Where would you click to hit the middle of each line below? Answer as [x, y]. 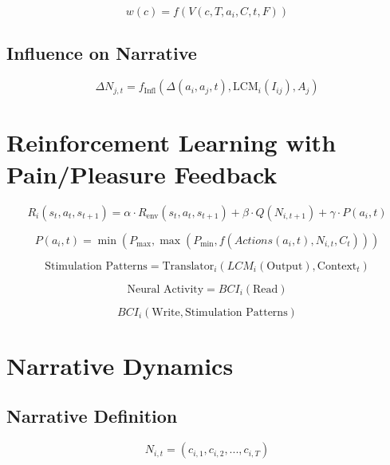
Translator [188, 266]
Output [285, 266]
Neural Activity [165, 289]
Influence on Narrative [102, 53]
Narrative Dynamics [120, 365]
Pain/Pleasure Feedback [142, 173]
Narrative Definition [92, 416]
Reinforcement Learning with [171, 142]
